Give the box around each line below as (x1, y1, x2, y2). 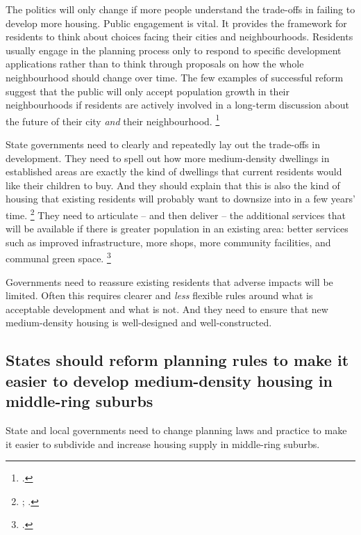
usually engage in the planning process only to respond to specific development (6, 42, 342, 57)
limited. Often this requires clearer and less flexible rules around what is (6, 288, 313, 303)
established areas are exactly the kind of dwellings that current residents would (6, 164, 342, 179)
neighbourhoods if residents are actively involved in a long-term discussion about (6, 97, 349, 112)
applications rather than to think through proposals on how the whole (6, 56, 304, 71)
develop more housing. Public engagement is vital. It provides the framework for (6, 15, 347, 30)
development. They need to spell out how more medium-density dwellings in (6, 150, 330, 165)
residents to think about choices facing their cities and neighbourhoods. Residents (6, 29, 353, 44)
